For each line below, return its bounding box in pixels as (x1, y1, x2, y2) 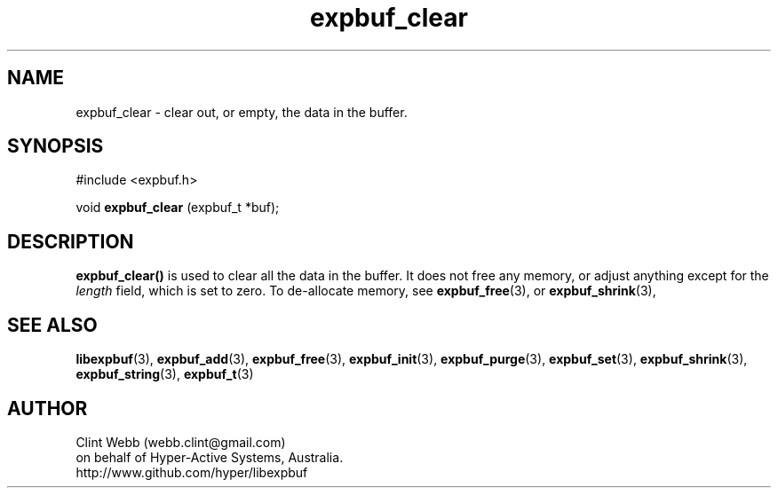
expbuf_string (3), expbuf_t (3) (75, 366, 254, 382)
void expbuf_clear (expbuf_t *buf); (75, 200, 280, 216)
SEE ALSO (7, 313, 98, 336)
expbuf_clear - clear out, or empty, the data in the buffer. (75, 104, 408, 120)
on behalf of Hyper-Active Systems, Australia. (75, 449, 344, 465)
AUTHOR (7, 397, 88, 420)
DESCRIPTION (7, 230, 134, 253)
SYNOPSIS (7, 135, 104, 158)
